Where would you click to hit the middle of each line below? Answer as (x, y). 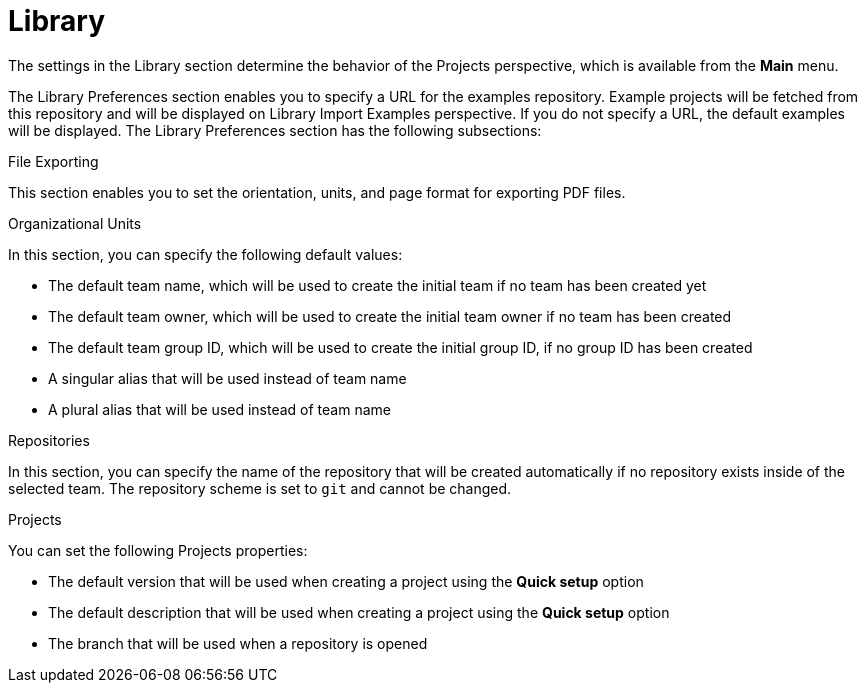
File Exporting (53, 161)
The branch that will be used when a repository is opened (238, 643)
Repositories (49, 440)
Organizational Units (75, 223)
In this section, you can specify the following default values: (205, 254)
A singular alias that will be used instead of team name (227, 378)
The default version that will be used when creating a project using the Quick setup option (346, 581)
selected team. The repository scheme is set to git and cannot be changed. (260, 488)
